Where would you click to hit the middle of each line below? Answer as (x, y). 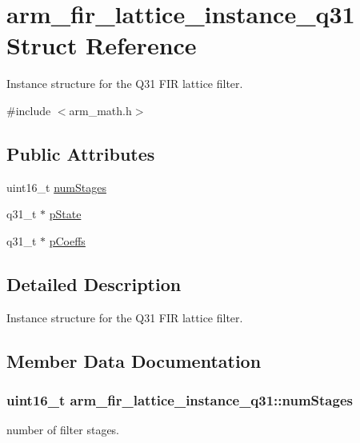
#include (29, 110)
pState (65, 214)
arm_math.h (100, 110)
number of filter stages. (63, 430)
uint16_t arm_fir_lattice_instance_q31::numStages (180, 399)
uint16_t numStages (56, 187)
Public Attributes (81, 153)
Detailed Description (94, 283)
